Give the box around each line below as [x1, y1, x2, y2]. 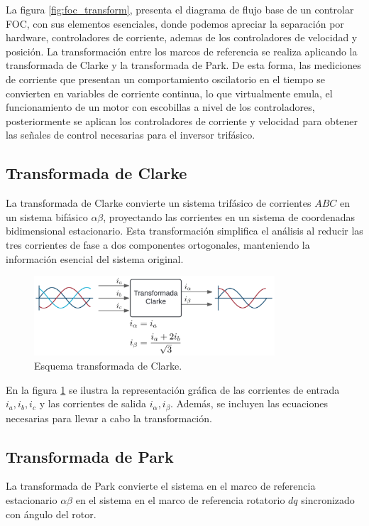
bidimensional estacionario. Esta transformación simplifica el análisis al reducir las [6, 223, 363, 238]
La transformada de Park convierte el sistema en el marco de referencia [6, 478, 316, 493]
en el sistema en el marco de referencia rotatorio [75, 493, 285, 508]
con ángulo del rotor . [6, 506, 97, 521]
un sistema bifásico [6, 209, 88, 224]
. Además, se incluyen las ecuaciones [170, 396, 328, 411]
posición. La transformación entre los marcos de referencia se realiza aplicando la [6, 43, 358, 58]
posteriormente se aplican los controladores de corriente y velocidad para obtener [6, 113, 358, 128]
